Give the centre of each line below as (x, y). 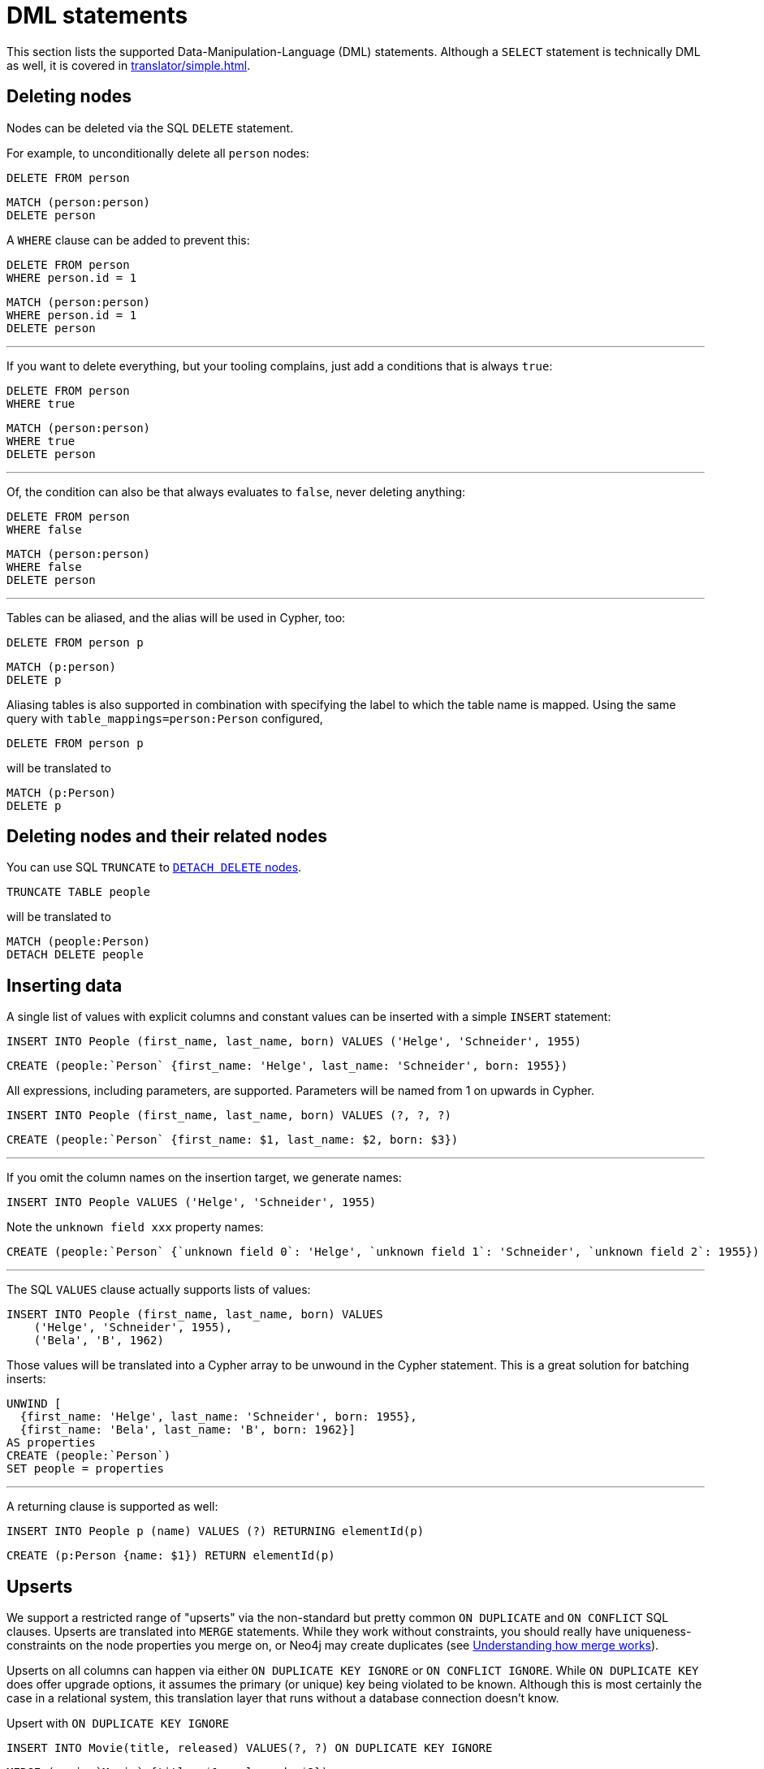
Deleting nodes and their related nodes (167, 837)
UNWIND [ (34, 1404)
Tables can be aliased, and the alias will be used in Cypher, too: (176, 617)
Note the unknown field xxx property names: (135, 1227)
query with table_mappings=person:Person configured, (165, 718)
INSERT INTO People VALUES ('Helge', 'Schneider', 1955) (192, 1202)
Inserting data (65, 985)
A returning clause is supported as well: (112, 1507)
